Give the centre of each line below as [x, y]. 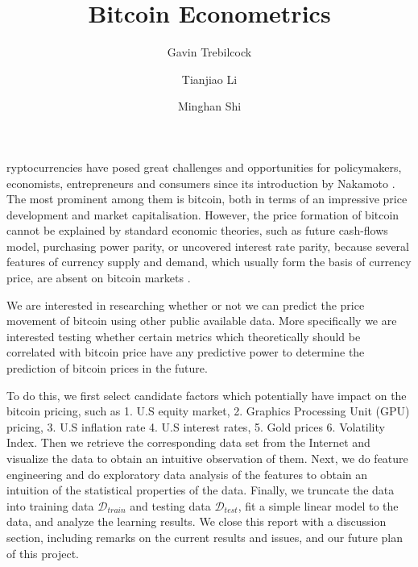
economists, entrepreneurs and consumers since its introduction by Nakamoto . [201, 183]
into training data [50, 505]
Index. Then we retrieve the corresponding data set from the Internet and [188, 442]
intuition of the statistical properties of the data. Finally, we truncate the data [201, 490]
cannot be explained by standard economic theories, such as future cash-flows [197, 230]
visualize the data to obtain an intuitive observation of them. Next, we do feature [207, 458]
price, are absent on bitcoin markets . [99, 278]
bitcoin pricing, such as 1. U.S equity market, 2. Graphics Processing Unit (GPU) [208, 411]
